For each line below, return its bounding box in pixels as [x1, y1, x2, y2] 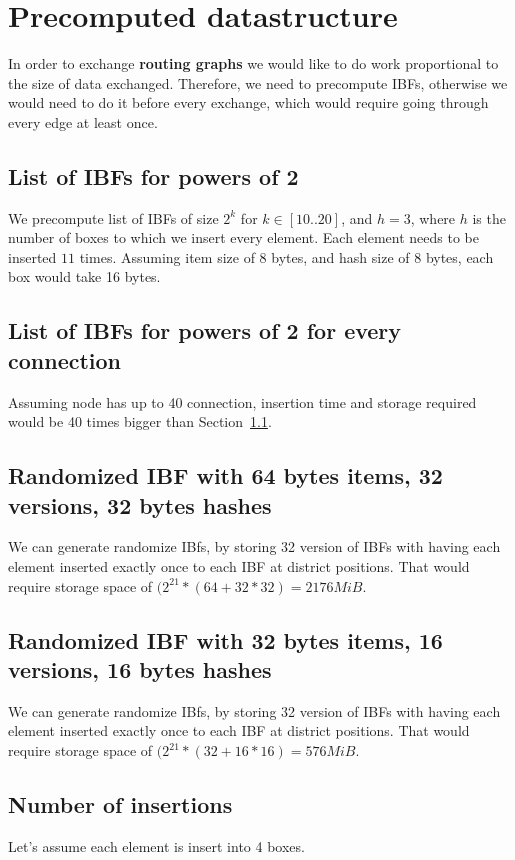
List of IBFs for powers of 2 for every [8, 315, 402, 346]
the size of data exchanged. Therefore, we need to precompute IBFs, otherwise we [8, 72, 508, 93]
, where [410, 207, 456, 228]
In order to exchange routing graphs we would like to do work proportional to [8, 53, 499, 74]
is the [472, 207, 506, 228]
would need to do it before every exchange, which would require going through [8, 92, 489, 113]
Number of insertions [8, 789, 233, 819]
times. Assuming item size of [79, 246, 255, 267]
